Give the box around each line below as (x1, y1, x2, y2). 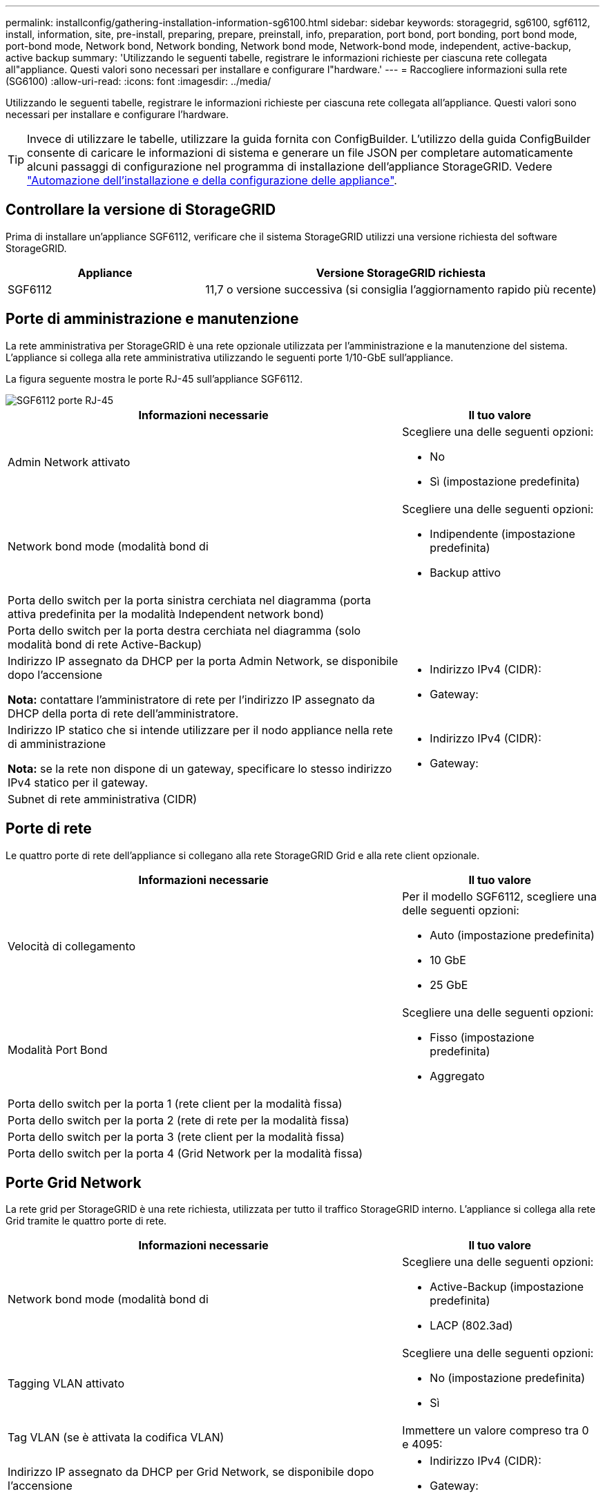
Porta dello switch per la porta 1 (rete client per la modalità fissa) (8, 1096, 343, 1111)
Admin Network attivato (8, 454, 131, 469)
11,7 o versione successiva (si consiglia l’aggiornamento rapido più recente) (205, 282, 597, 296)
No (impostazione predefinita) (430, 1371, 586, 1385)
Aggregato (430, 1068, 485, 1083)
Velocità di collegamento (8, 939, 136, 953)
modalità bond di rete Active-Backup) (8, 637, 202, 651)
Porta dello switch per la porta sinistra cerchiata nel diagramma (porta (8, 593, 372, 607)
